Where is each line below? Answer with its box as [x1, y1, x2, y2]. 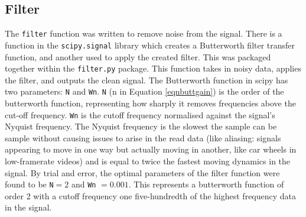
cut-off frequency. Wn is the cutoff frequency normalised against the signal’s [5, 108, 275, 121]
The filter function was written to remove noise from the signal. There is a [5, 27, 282, 40]
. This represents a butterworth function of [128, 178, 284, 190]
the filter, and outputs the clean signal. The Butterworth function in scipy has [5, 73, 288, 86]
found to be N [5, 178, 54, 190]
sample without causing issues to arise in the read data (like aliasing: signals [5, 131, 281, 144]
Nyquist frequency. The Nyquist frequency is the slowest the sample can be [5, 120, 277, 132]
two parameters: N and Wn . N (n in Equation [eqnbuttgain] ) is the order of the [5, 85, 284, 98]
